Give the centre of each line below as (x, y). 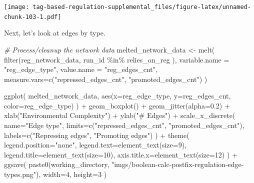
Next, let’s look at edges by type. (55, 33)
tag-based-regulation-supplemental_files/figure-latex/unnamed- (142, 7)
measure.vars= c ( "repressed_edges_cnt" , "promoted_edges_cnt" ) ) (106, 79)
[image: (17, 7)
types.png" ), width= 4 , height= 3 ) (55, 174)
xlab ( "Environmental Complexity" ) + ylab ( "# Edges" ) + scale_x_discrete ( (120, 115)
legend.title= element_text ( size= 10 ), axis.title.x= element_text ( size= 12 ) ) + (121, 154)
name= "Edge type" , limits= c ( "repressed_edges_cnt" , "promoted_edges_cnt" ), (124, 125)
